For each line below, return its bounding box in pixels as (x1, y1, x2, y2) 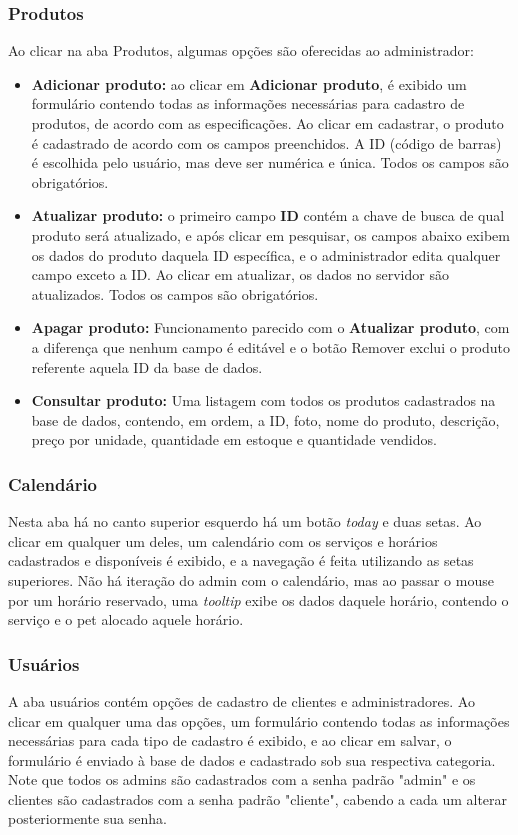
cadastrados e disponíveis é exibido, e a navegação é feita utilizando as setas (8, 550, 474, 571)
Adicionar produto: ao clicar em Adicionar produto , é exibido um (31, 73, 467, 94)
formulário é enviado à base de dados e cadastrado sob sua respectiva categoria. (8, 749, 496, 770)
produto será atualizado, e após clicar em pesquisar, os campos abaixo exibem (31, 224, 510, 245)
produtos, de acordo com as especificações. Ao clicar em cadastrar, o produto (31, 113, 504, 133)
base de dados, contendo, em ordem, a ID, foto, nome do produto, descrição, (31, 409, 500, 430)
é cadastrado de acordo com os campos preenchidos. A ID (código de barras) (31, 132, 502, 153)
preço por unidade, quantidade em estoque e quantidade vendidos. (31, 429, 437, 450)
